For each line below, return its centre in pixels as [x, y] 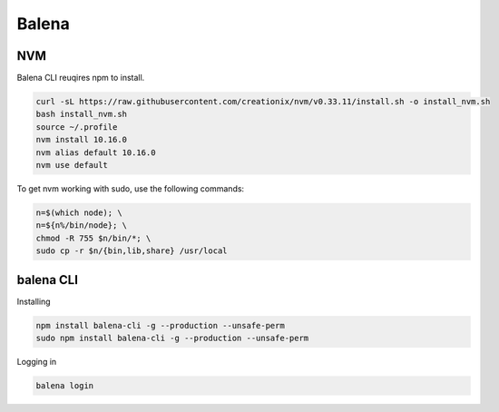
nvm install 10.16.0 [81, 140]
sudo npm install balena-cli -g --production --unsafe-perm [172, 338]
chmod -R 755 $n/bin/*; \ [93, 238]
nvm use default [72, 165]
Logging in [37, 362]
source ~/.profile [77, 127]
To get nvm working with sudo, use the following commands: [131, 188]
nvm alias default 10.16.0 [96, 152]
